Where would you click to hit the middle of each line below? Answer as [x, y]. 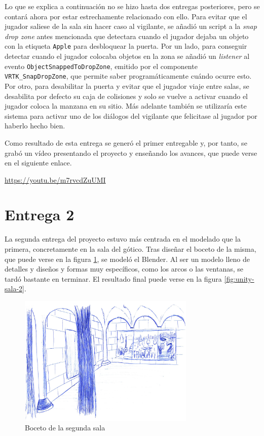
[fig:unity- [239, 278]
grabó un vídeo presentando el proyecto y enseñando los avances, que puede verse [131, 153]
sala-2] [14, 289]
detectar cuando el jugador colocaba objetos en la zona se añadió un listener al [127, 56]
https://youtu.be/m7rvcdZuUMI [55, 179]
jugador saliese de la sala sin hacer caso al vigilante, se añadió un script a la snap [131, 26]
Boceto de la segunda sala [65, 428]
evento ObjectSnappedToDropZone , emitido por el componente [101, 66]
